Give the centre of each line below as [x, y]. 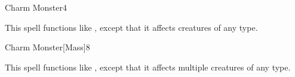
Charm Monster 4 [36, 7]
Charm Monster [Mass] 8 [47, 47]
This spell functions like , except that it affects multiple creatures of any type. [148, 67]
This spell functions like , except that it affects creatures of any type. [131, 27]
